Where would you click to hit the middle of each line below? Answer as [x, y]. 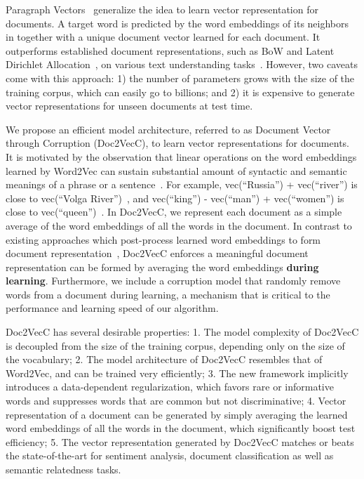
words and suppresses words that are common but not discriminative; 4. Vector [176, 401]
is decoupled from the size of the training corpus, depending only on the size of [175, 345]
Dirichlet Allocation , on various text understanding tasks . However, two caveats [182, 64]
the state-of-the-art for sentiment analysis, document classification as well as [170, 455]
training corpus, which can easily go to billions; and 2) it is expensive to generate [180, 92]
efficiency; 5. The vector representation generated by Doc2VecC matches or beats [180, 441]
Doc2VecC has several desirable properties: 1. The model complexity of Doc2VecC [182, 332]
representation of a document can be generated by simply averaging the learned [177, 414]
